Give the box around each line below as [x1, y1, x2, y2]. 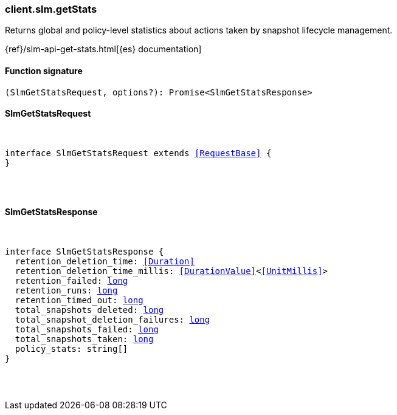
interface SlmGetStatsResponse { [5, 247, 164, 257]
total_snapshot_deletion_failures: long [15, 315, 210, 325]
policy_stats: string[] [15, 344, 128, 354]
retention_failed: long [15, 276, 128, 286]
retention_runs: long [15, 286, 118, 296]
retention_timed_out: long [15, 295, 143, 306]
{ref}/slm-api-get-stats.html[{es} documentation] [5, 44, 202, 55]
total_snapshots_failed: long [15, 324, 159, 335]
